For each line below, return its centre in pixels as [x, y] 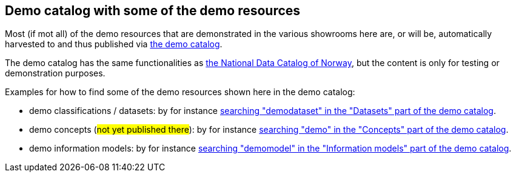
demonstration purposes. [55, 73]
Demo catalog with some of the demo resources [153, 11]
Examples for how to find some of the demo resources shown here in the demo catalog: [180, 92]
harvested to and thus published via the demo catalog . [114, 44]
